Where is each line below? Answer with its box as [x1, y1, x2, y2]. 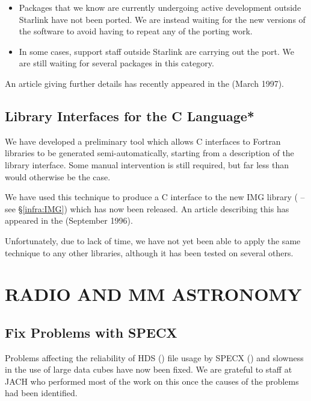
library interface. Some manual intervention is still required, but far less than [5, 158, 289, 171]
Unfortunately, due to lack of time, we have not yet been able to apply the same [5, 234, 301, 247]
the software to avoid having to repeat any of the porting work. [19, 25, 253, 37]
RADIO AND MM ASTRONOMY [5, 282, 302, 306]
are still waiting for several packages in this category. [19, 57, 214, 69]
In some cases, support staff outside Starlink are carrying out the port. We [19, 45, 295, 57]
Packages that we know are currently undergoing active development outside [19, 1, 301, 13]
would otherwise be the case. [5, 170, 111, 183]
